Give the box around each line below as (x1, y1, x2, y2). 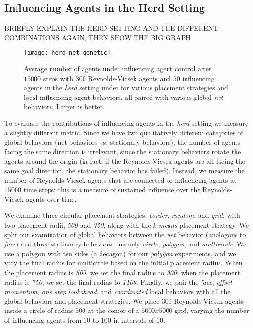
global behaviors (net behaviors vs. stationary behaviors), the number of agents (4, 137, 241, 147)
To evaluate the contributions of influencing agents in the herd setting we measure (4, 118, 249, 128)
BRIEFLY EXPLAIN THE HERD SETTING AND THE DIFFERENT (4, 23, 219, 33)
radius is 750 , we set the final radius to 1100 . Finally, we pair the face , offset (4, 277, 232, 287)
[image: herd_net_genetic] (24, 49, 111, 57)
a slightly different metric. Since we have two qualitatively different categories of (4, 127, 243, 137)
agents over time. (26, 194, 77, 204)
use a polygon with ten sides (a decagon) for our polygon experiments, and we (4, 248, 236, 258)
